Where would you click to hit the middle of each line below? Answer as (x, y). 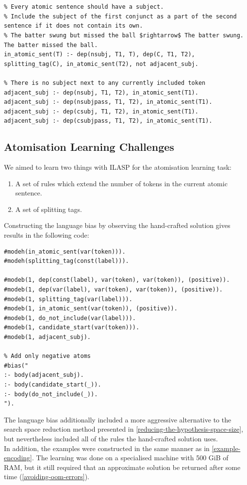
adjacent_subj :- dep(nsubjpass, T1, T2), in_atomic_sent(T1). (108, 102)
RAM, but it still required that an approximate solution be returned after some (122, 467)
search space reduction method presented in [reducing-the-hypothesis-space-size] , (124, 429)
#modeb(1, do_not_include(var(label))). (70, 318)
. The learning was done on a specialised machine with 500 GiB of (130, 458)
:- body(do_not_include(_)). (51, 394)
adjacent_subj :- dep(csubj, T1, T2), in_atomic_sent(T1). (101, 111)
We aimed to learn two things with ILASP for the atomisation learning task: (118, 167)
